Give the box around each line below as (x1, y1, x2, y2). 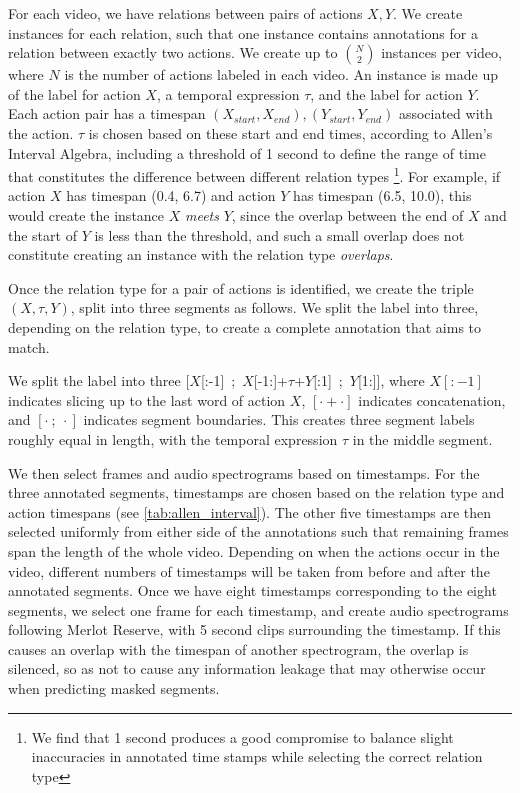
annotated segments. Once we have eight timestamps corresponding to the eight (8, 580, 497, 601)
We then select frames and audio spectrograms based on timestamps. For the (8, 462, 480, 483)
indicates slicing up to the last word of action (8, 389, 286, 410)
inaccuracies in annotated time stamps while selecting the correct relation (31, 746, 483, 767)
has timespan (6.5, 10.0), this (293, 185, 472, 206)
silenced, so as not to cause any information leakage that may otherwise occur (8, 658, 486, 679)
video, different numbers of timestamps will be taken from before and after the (8, 560, 490, 581)
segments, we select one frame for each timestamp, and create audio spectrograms (8, 599, 509, 620)
